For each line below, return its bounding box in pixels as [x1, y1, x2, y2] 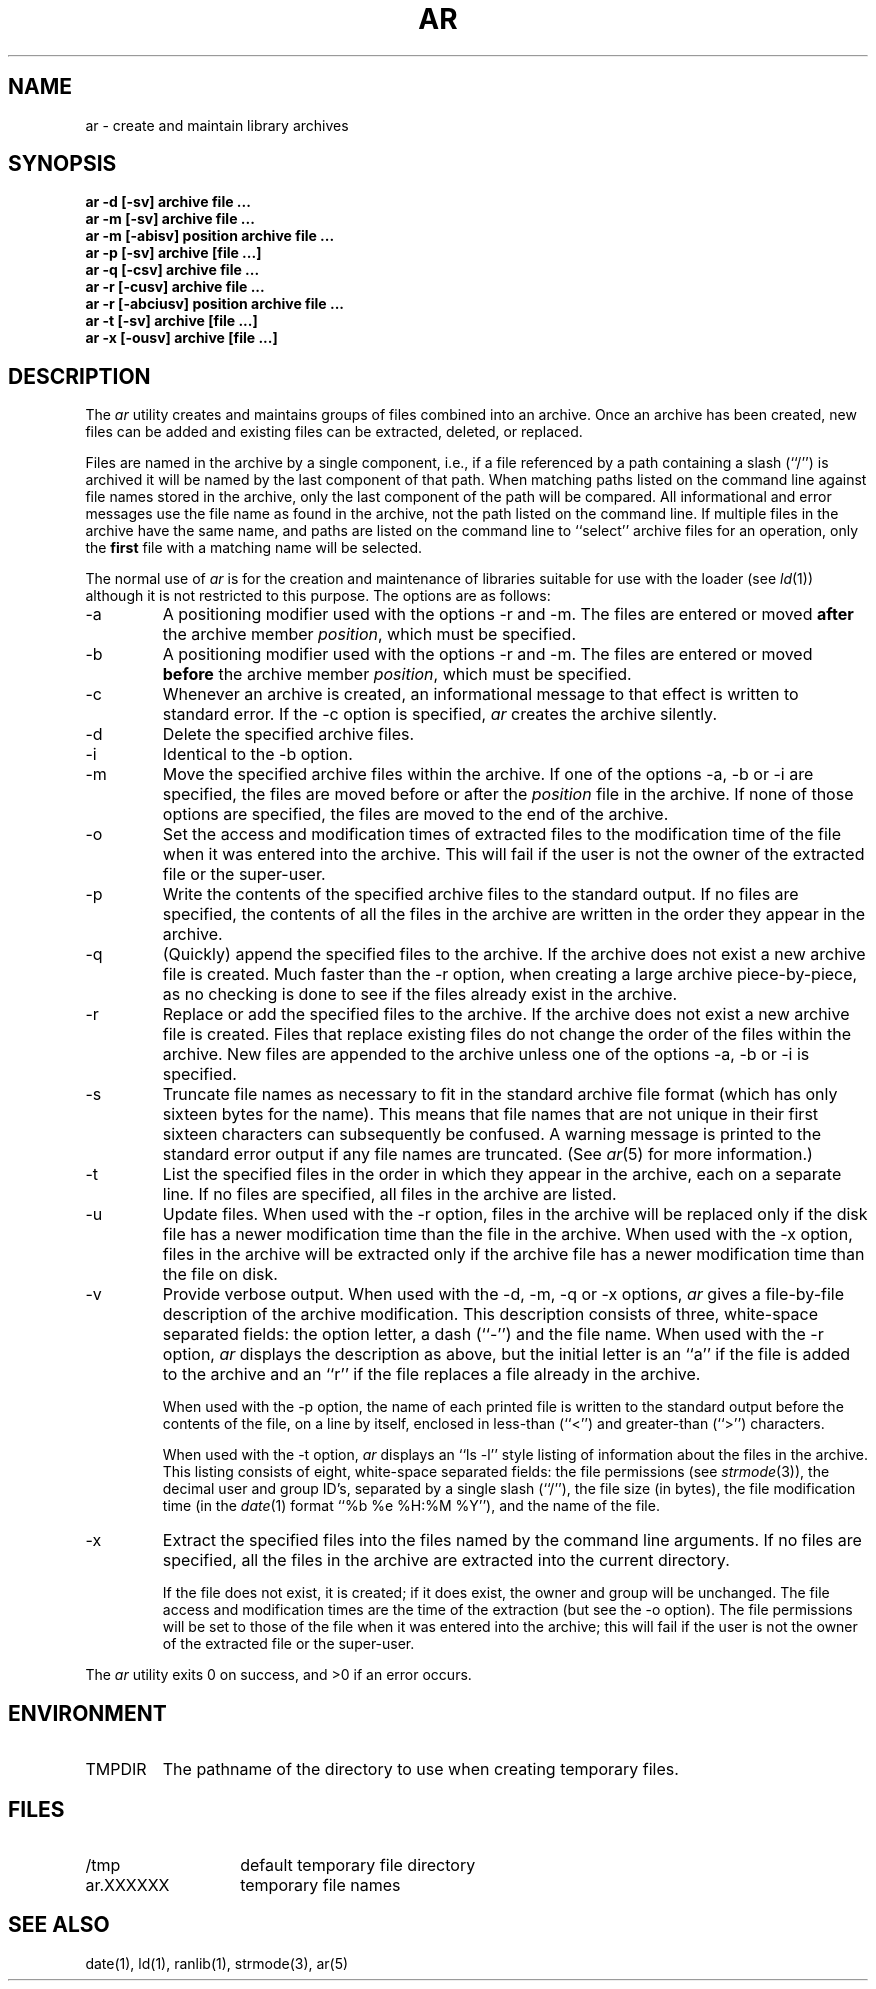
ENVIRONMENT [8, 1700, 167, 1726]
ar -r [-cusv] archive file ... [85, 278, 265, 296]
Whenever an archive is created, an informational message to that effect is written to [162, 684, 799, 705]
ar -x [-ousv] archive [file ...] [85, 329, 278, 347]
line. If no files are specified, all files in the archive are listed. [162, 1184, 617, 1205]
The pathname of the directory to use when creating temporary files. [162, 1759, 679, 1780]
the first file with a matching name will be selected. [85, 539, 423, 557]
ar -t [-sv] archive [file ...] [85, 312, 258, 330]
